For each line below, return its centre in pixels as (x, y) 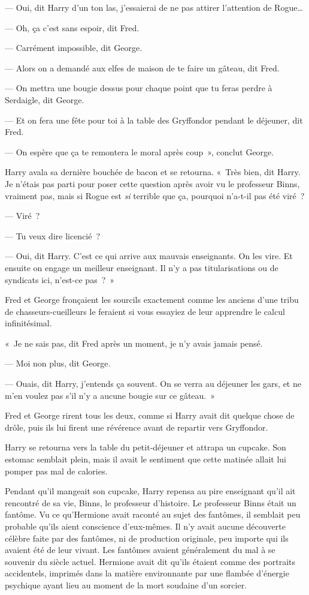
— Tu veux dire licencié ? (53, 235)
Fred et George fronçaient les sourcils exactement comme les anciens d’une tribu (152, 300)
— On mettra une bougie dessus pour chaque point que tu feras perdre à (139, 88)
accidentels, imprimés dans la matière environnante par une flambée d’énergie (147, 573)
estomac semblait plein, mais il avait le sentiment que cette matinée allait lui (146, 459)
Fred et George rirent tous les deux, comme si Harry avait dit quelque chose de (150, 415)
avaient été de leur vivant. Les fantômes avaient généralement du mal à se (140, 550)
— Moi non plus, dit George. (58, 363)
